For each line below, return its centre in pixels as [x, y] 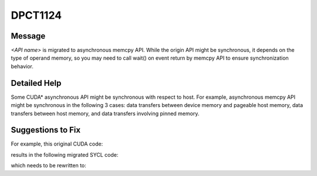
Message [28, 36]
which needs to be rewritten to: [48, 165]
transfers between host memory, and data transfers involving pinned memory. [105, 113]
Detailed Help [36, 83]
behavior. [22, 66]
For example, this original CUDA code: [57, 144]
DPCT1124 [36, 15]
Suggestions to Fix [46, 130]
